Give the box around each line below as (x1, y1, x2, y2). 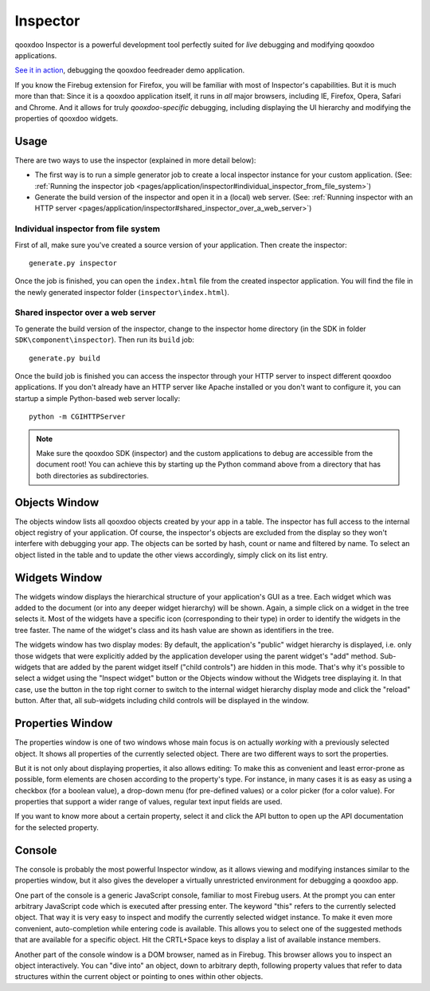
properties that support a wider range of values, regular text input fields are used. (14, 797, 283, 807)
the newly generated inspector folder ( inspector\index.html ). (14, 287, 230, 297)
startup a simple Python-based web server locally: (14, 393, 181, 403)
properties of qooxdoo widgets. (14, 113, 119, 123)
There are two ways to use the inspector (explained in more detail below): (14, 155, 256, 165)
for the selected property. (14, 822, 99, 832)
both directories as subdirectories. (36, 470, 149, 480)
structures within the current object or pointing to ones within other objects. (14, 972, 264, 981)
